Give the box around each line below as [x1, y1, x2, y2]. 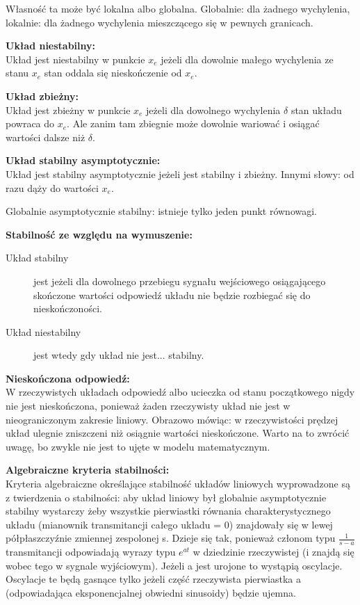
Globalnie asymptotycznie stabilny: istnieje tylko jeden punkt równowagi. [6, 204, 318, 218]
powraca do [6, 116, 55, 131]
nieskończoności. [33, 301, 102, 316]
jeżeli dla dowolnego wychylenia [146, 102, 281, 117]
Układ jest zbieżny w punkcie [6, 102, 131, 117]
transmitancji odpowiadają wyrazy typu [6, 544, 176, 559]
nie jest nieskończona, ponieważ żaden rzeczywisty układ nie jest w [6, 398, 291, 413]
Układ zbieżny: [6, 88, 79, 103]
